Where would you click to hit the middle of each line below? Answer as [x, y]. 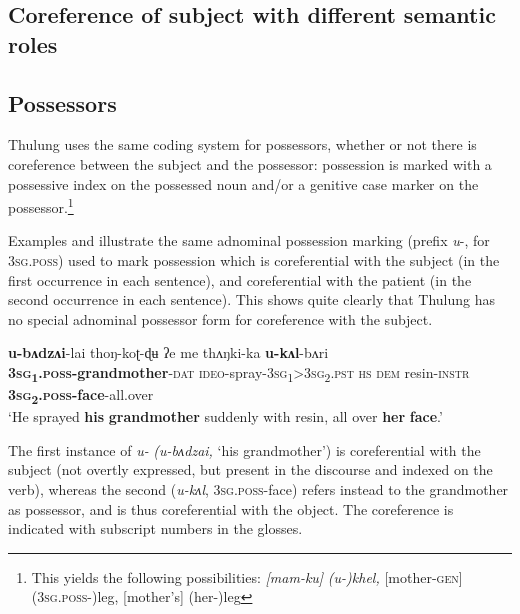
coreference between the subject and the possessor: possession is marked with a [250, 163]
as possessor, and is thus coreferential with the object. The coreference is [231, 508]
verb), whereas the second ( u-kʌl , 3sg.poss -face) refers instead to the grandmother [258, 489]
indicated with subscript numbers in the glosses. [155, 528]
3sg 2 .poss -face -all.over [81, 395]
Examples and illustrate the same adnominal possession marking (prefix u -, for [249, 240]
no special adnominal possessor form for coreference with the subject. [220, 318]
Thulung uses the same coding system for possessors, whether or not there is [242, 144]
